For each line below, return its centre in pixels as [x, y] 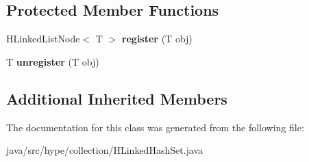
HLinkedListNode [43, 39]
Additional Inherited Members [117, 98]
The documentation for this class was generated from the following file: [155, 127]
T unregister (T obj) [53, 61]
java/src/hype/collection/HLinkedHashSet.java [105, 150]
